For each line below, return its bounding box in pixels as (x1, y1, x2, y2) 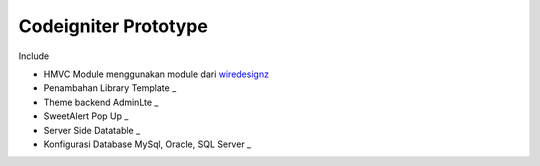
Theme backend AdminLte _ (43, 96, 159, 108)
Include (18, 50, 50, 62)
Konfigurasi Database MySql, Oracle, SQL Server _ (43, 138, 252, 150)
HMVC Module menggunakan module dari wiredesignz (43, 68, 270, 80)
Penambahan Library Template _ (43, 82, 177, 94)
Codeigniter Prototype (18, 15, 209, 37)
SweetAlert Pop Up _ (43, 110, 129, 122)
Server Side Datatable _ (43, 124, 141, 136)
